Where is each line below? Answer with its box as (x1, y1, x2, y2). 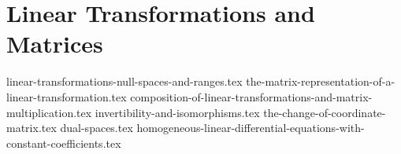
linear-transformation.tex (6, 88, 127, 104)
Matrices (6, 27, 103, 60)
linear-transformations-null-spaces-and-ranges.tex (6, 73, 243, 90)
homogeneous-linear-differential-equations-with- (136, 119, 365, 136)
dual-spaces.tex (60, 119, 133, 136)
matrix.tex (6, 119, 57, 136)
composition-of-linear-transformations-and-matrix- (130, 88, 373, 104)
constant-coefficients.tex (6, 134, 121, 151)
